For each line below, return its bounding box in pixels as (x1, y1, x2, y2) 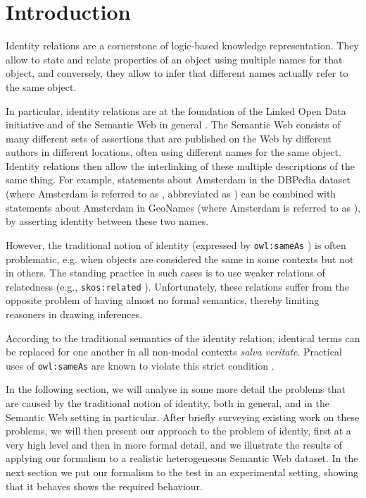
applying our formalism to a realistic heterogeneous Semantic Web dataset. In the (6, 451, 358, 466)
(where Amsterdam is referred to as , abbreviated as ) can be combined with (6, 186, 336, 201)
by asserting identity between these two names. (6, 214, 209, 229)
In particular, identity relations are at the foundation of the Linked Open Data (6, 103, 346, 118)
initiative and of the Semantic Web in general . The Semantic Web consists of (6, 117, 341, 132)
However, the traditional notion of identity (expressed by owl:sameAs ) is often (6, 237, 346, 252)
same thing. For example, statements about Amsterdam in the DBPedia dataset (6, 172, 351, 187)
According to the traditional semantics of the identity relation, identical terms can (6, 330, 360, 345)
